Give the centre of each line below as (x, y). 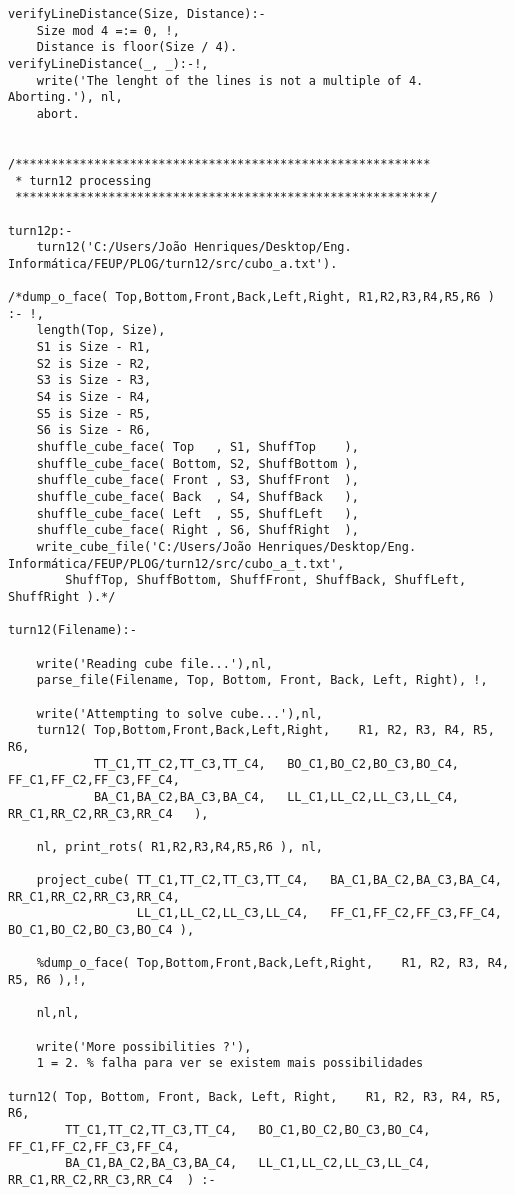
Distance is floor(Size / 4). (137, 47)
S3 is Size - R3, (94, 380)
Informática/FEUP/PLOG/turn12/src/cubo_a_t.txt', (176, 563)
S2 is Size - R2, (94, 363)
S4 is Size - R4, (94, 397)
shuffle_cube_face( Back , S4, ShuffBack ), (197, 497)
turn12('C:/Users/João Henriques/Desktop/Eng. (194, 247)
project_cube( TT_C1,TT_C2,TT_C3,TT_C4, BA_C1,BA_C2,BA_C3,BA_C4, (269, 880)
